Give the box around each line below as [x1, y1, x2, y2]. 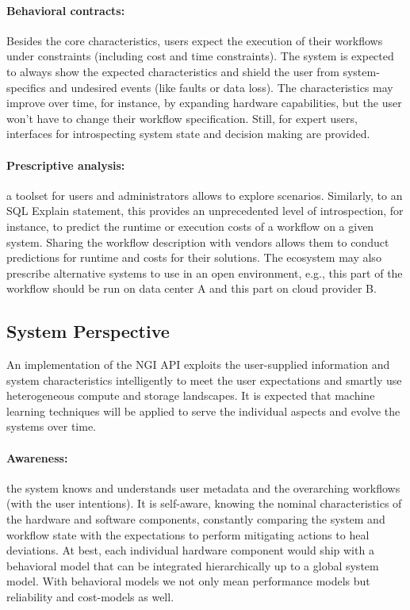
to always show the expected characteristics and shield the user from [6, 63, 339, 79]
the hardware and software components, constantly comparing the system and [6, 511, 385, 528]
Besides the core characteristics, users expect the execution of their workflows [6, 32, 383, 48]
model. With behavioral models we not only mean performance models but [6, 573, 370, 589]
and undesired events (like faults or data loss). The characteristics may [49, 79, 393, 95]
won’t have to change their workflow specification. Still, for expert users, [6, 109, 358, 126]
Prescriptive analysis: [6, 156, 125, 173]
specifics [6, 79, 46, 95]
